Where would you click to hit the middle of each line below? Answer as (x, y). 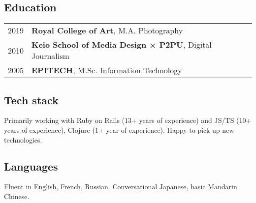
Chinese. (17, 196)
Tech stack (31, 100)
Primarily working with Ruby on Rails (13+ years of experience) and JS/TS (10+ (128, 120)
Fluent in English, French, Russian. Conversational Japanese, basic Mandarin (121, 187)
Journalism (50, 56)
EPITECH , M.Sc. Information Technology (107, 70)
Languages (31, 166)
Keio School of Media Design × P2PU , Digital (122, 45)
